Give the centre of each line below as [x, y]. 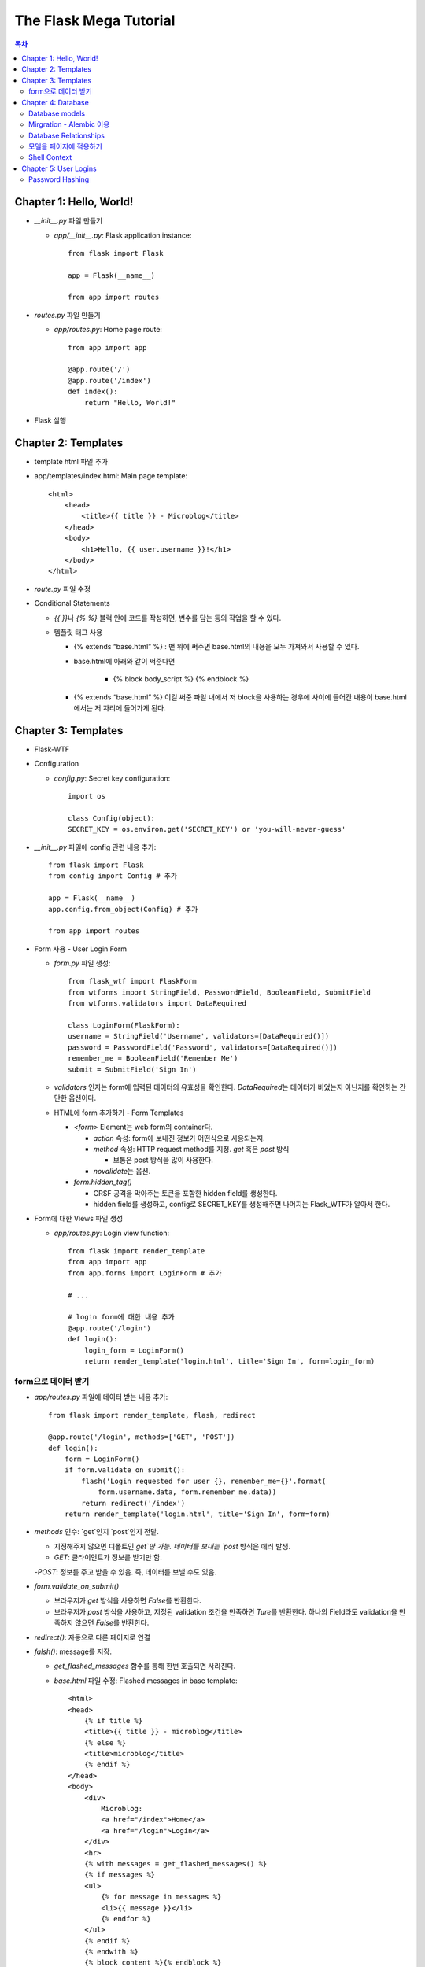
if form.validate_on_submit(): [125, 1470]
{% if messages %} [120, 1875]
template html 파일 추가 [71, 461]
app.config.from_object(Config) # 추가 [123, 909]
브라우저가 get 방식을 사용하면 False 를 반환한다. [128, 1600]
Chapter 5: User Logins [59, 168]
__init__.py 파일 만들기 [68, 221]
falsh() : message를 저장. [73, 1651]
